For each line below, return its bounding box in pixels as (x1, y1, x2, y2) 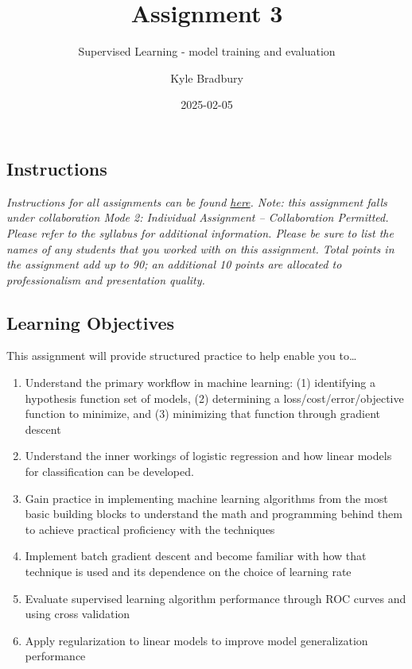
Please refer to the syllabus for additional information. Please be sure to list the (6, 224, 394, 241)
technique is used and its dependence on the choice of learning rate (25, 563, 352, 580)
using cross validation (25, 605, 130, 622)
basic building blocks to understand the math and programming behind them (25, 505, 402, 522)
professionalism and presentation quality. (6, 271, 205, 288)
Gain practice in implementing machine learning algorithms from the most (25, 489, 388, 506)
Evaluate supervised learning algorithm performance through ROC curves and (25, 590, 406, 606)
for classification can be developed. (25, 463, 194, 480)
